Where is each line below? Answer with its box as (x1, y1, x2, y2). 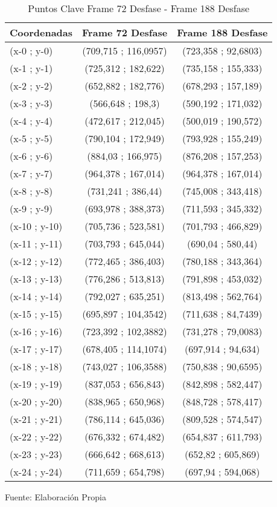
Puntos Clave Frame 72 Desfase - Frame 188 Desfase (28, 1, 250, 15)
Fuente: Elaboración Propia (5, 491, 106, 503)
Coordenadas (10, 25, 73, 39)
